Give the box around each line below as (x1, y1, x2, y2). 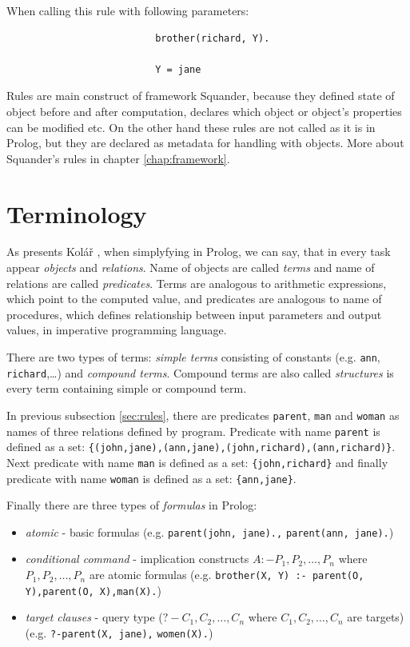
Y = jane (155, 63, 201, 75)
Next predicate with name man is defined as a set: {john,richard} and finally (6, 453, 388, 470)
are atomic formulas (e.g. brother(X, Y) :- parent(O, (89, 566, 364, 583)
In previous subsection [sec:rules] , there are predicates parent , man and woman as (6, 406, 400, 423)
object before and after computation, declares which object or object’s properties (6, 102, 402, 119)
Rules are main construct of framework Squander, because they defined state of (6, 87, 395, 104)
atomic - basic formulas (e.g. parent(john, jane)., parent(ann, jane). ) (25, 523, 394, 540)
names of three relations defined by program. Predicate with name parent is (6, 422, 380, 439)
